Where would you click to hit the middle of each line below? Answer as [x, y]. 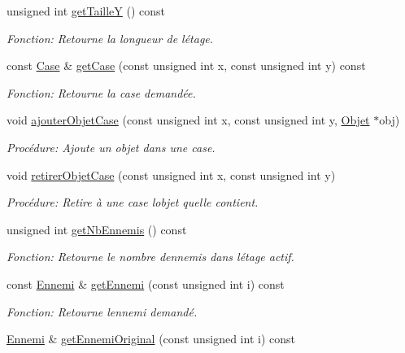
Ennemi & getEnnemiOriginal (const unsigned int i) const [151, 339]
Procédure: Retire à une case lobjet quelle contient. [133, 202]
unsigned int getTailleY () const [86, 11]
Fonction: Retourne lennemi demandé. [102, 311]
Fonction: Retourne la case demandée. [101, 92]
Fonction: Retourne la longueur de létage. [110, 38]
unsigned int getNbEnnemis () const [97, 229]
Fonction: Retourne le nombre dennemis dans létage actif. [150, 257]
